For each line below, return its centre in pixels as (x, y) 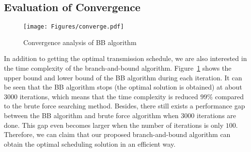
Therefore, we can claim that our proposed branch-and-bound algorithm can (117, 134)
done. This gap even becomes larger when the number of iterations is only (114, 125)
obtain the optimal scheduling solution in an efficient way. (90, 144)
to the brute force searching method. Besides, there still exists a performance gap (125, 106)
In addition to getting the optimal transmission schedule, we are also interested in (125, 58)
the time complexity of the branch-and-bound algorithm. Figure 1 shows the (118, 68)
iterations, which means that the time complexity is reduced (109, 96)
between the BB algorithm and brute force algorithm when (91, 115)
